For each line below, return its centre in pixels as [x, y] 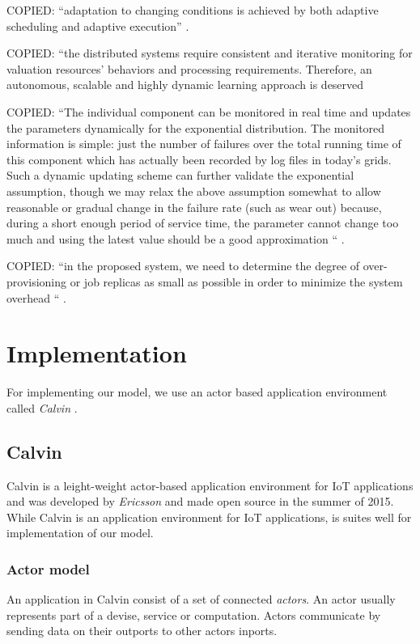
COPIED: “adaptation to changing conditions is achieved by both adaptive [193, 10]
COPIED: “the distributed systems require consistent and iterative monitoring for [210, 53]
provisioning [37, 281]
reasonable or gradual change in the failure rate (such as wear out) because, [194, 207]
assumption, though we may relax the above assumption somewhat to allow [194, 191]
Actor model [48, 568]
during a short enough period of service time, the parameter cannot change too [203, 223]
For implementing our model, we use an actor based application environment [197, 392]
